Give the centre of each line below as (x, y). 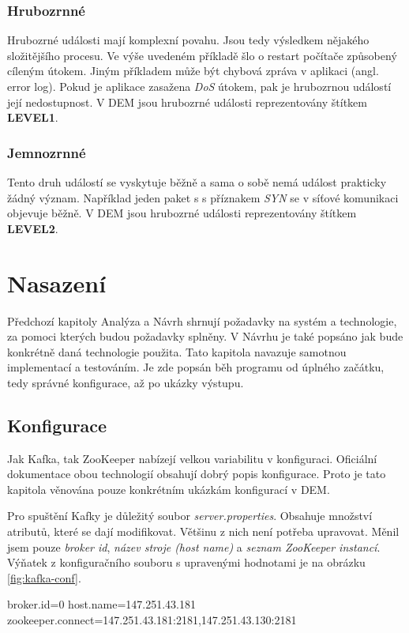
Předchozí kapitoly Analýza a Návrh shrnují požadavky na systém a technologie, (202, 320)
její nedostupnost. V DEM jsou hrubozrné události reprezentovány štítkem (187, 102)
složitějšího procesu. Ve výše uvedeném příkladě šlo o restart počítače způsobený (202, 55)
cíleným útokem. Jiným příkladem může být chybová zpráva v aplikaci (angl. (193, 71)
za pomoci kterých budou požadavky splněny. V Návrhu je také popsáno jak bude (205, 336)
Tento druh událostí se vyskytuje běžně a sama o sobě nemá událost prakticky (197, 182)
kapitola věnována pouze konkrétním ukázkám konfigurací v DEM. (169, 489)
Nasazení (57, 283)
